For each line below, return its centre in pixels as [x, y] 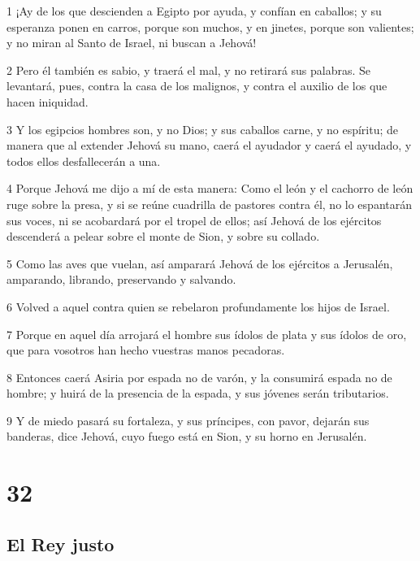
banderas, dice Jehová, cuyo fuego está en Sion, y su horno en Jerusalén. [187, 436]
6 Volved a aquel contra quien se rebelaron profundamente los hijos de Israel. [198, 306]
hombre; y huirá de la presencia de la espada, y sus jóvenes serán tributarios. [198, 393]
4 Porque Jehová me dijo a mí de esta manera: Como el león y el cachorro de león [210, 188]
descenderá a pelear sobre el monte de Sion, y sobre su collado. [163, 236]
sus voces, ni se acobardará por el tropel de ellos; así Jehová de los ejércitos [194, 220]
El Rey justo [61, 544]
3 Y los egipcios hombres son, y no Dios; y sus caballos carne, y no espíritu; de [203, 129]
